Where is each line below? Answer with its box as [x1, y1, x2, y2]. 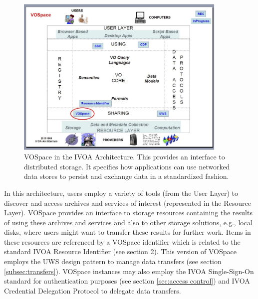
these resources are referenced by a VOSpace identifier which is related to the [4, 236, 241, 247]
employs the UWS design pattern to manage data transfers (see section [4, 256, 222, 267]
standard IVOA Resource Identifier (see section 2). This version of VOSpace [4, 246, 237, 257]
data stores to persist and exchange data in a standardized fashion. [24, 171, 229, 181]
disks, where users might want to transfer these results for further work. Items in [4, 227, 251, 237]
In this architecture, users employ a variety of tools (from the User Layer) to [4, 187, 239, 198]
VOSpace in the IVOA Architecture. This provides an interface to [24, 151, 225, 162]
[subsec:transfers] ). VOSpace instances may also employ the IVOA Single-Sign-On [4, 266, 254, 276]
